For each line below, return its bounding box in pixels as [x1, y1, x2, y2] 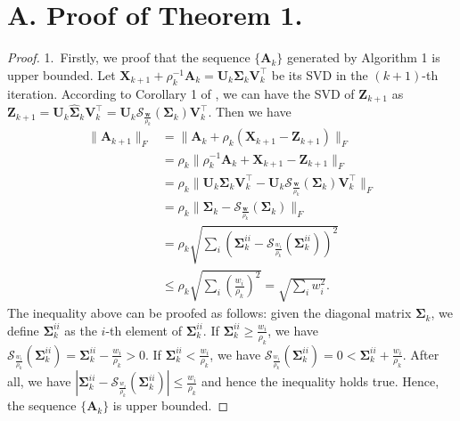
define [7, 320, 39, 339]
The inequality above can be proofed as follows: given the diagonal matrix [7, 304, 412, 322]
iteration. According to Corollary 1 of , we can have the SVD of [7, 84, 355, 102]
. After [402, 344, 439, 363]
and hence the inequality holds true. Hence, [201, 372, 439, 391]
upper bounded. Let [7, 65, 116, 84]
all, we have [7, 372, 71, 391]
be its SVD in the [271, 65, 368, 84]
